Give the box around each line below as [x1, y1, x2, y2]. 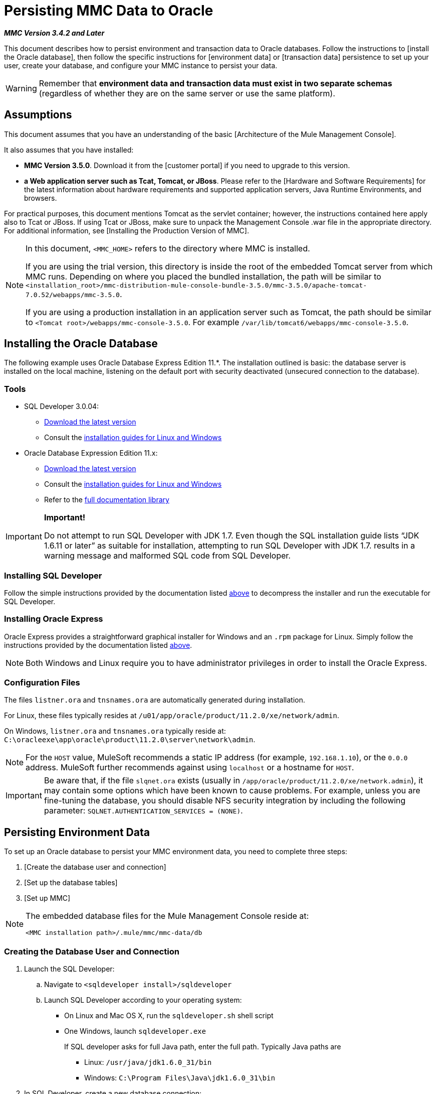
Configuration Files [4, 677, 80, 688]
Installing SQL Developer [4, 570, 102, 581]
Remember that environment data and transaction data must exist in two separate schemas [39, 78, 392, 88]
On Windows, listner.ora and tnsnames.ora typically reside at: [4, 727, 226, 736]
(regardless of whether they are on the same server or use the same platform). [39, 88, 335, 98]
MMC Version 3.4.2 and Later [4, 28, 105, 37]
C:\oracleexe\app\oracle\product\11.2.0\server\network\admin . [4, 735, 256, 744]
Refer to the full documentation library [44, 495, 169, 504]
